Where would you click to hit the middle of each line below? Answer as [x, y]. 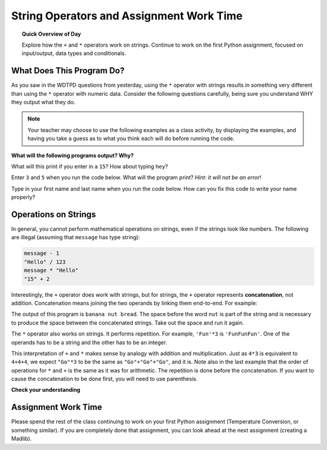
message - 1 [42, 253]
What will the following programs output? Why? [73, 155]
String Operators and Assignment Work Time [127, 16]
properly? [23, 197]
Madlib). [21, 438]
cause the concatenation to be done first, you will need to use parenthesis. [104, 379]
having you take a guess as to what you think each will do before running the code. [131, 139]
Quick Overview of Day [51, 34]
